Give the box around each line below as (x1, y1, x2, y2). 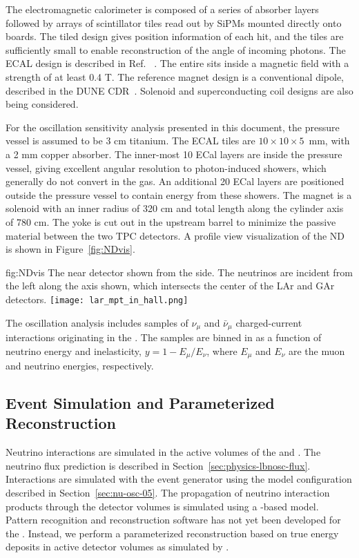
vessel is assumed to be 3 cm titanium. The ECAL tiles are (6, 133, 255, 148)
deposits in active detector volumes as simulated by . (6, 539, 229, 554)
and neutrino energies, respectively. (6, 358, 154, 373)
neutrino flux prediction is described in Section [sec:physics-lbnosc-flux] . (6, 458, 311, 472)
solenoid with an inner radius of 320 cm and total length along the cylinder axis (6, 201, 344, 215)
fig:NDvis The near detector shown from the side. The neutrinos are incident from (6, 264, 353, 279)
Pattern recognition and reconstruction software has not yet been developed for (6, 512, 341, 527)
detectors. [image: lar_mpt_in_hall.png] (6, 291, 188, 306)
